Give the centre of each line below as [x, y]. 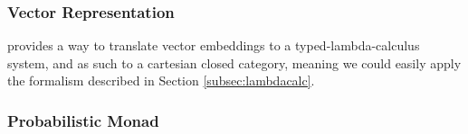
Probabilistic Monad [83, 120]
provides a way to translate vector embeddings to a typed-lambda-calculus [214, 45]
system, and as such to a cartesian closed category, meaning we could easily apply [234, 63]
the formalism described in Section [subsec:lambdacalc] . [161, 80]
